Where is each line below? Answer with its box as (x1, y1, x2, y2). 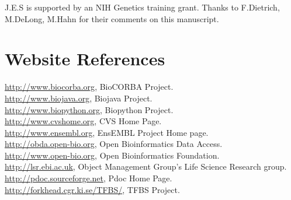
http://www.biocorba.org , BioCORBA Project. (5, 80, 174, 93)
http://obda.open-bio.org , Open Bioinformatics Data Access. (5, 138, 223, 150)
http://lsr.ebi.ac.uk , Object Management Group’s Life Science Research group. (5, 160, 287, 173)
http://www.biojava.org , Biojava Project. (5, 92, 153, 104)
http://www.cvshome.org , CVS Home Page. (5, 115, 162, 127)
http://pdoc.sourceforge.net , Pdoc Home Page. (5, 172, 172, 184)
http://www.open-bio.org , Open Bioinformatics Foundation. (5, 149, 220, 161)
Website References (5, 47, 165, 71)
